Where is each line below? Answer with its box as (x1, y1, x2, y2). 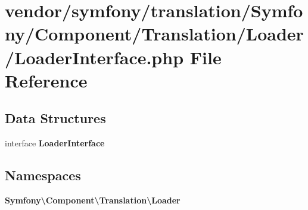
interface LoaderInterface (5, 137, 105, 149)
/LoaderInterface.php (5, 45, 184, 69)
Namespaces (5, 166, 81, 184)
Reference (5, 68, 88, 92)
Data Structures (5, 109, 106, 127)
